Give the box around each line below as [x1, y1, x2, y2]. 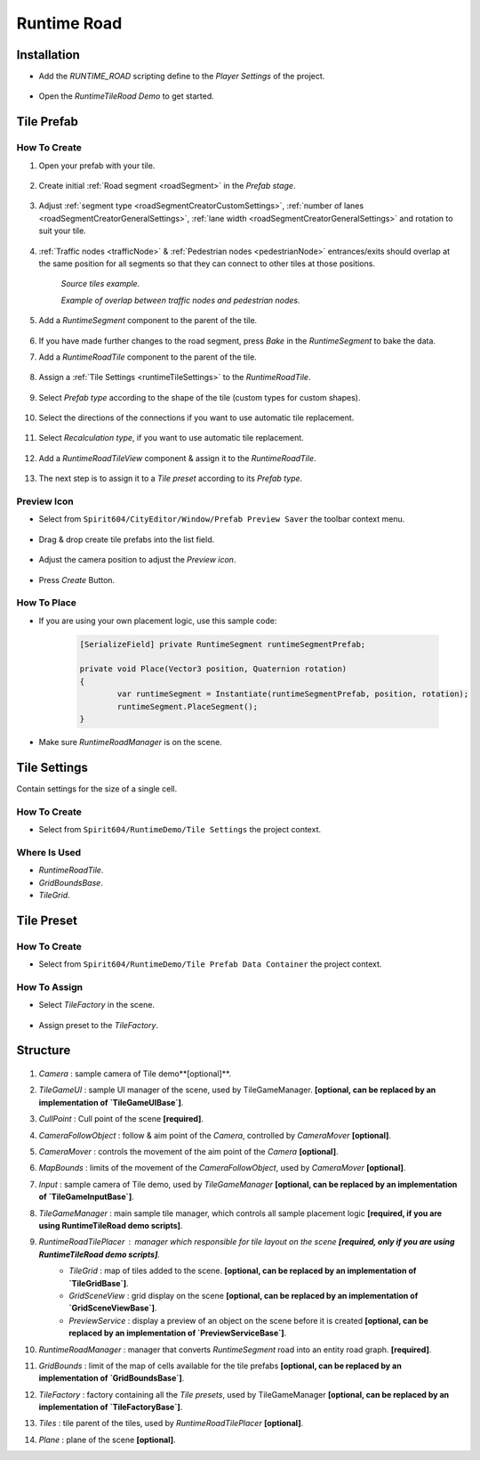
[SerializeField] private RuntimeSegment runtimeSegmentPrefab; [79, 639, 366, 649]
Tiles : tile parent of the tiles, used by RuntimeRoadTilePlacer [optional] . [38, 1418, 304, 1429]
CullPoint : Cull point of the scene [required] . [38, 1114, 204, 1124]
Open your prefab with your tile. [38, 160, 156, 171]
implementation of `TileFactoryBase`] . [38, 1402, 183, 1413]
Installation [16, 47, 80, 62]
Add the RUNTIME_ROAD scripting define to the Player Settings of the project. [38, 71, 325, 82]
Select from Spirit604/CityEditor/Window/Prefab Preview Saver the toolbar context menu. [38, 514, 405, 524]
